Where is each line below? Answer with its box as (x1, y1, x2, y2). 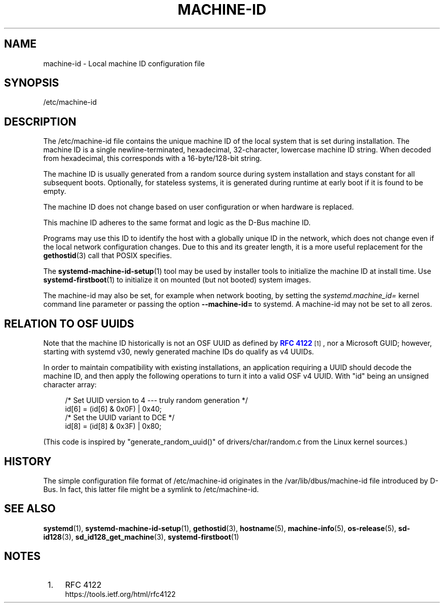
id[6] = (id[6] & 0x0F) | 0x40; (65, 404, 162, 414)
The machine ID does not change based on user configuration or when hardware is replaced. (43, 203, 354, 212)
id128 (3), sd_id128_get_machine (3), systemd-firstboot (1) (43, 532, 239, 541)
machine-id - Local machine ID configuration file (43, 59, 205, 68)
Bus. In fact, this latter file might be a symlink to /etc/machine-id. (43, 484, 259, 494)
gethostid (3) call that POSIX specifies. (43, 251, 172, 260)
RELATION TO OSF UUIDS (4, 317, 134, 330)
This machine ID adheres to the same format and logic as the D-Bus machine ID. (43, 218, 311, 227)
